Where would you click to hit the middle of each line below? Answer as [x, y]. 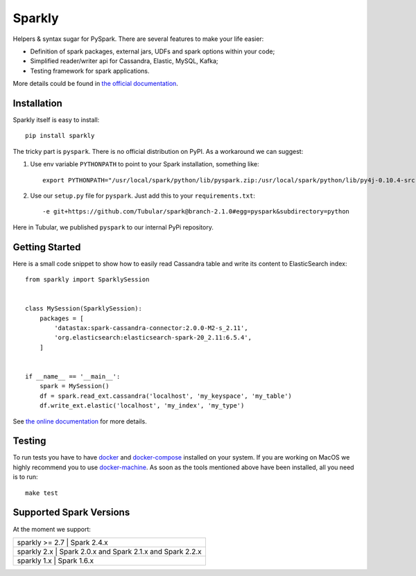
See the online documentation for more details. [80, 421]
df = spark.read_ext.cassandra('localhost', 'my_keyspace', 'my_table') [166, 396]
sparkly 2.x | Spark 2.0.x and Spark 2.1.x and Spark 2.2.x [110, 551]
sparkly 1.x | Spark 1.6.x [55, 560]
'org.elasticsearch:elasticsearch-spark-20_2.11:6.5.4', [153, 338]
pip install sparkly [60, 136]
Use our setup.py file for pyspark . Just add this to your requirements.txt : [143, 195]
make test [42, 493]
